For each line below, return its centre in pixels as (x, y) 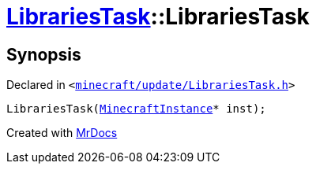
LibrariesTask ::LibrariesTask (158, 17)
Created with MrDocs (62, 133)
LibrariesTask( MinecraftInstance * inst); (136, 109)
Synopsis (44, 54)
